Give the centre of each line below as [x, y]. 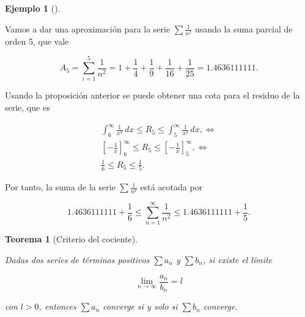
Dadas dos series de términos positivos [77, 260]
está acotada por [171, 187]
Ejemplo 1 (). [33, 8]
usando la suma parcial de [244, 28]
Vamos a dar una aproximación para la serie [88, 28]
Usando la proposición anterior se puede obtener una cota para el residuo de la [152, 95]
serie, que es [28, 107]
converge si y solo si [140, 306]
